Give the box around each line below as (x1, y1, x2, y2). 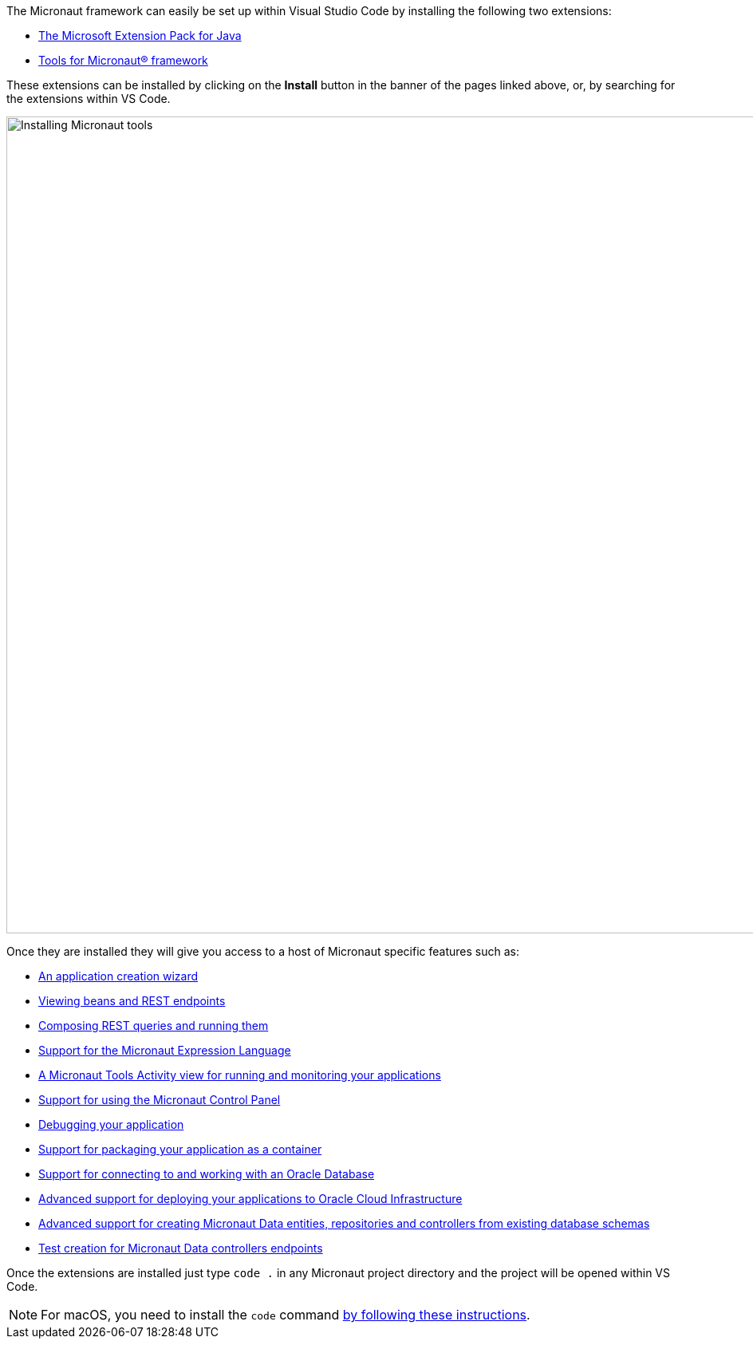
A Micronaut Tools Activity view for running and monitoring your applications (38, 1068, 441, 1082)
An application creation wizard (38, 969, 199, 983)
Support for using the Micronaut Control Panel (38, 1093, 281, 1106)
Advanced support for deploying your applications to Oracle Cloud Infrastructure (38, 1192, 463, 1205)
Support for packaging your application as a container (38, 1142, 322, 1156)
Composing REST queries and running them (38, 1019, 269, 1032)
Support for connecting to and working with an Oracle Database (38, 1167, 375, 1181)
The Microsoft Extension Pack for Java (38, 29, 242, 42)
